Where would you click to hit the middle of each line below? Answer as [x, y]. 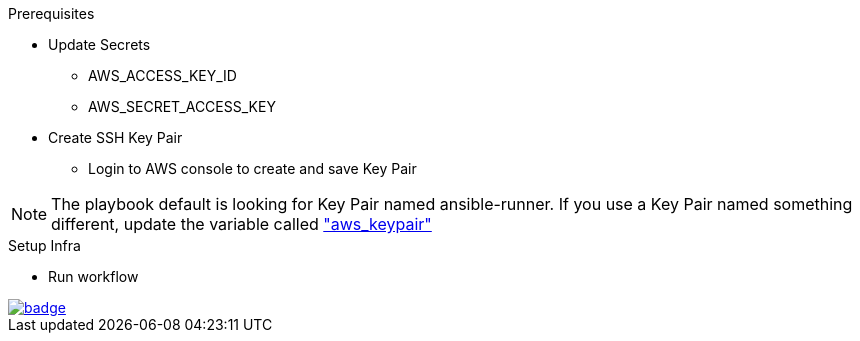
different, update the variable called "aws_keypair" [241, 224]
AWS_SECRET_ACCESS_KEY [182, 106]
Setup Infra [44, 245]
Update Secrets [99, 44]
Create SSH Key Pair [115, 137]
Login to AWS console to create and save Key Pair [252, 168]
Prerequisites [51, 13]
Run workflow [93, 276]
